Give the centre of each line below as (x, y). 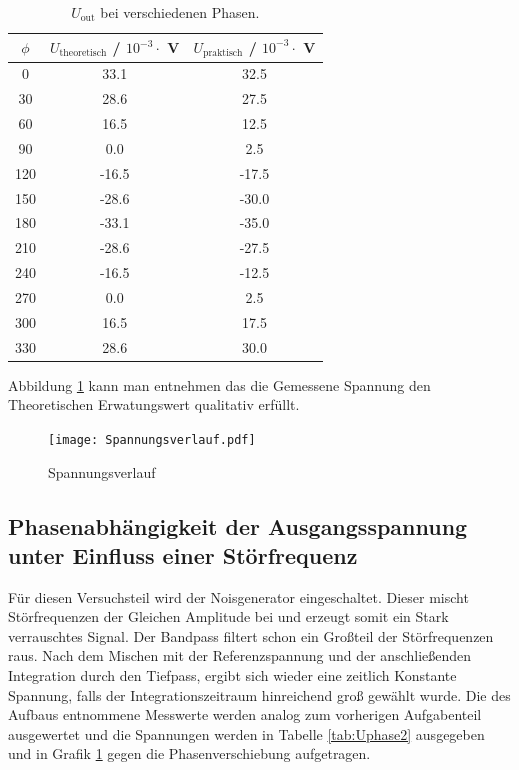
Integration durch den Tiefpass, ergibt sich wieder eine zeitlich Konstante (232, 675)
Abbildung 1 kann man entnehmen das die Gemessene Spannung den (219, 384)
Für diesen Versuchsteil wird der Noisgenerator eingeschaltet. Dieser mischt (238, 596)
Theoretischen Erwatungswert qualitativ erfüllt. (154, 404)
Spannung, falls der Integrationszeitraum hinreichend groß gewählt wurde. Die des (259, 694)
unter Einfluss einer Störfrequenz (183, 554)
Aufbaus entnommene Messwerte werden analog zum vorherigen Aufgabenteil (245, 714)
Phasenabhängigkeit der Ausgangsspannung (238, 525)
